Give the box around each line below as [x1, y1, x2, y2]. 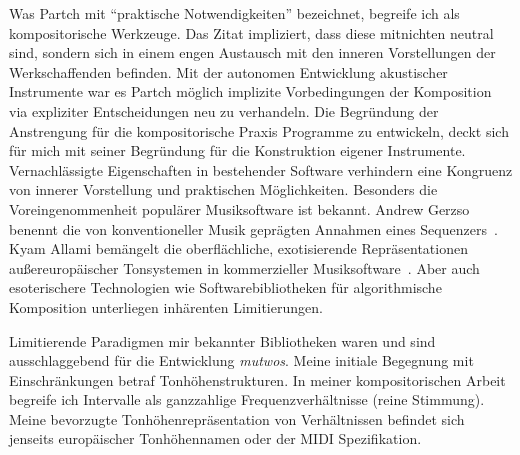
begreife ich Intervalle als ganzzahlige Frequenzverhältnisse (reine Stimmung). [9, 389, 485, 410]
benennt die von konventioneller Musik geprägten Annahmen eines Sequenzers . [9, 218, 498, 239]
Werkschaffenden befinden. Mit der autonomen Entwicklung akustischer [9, 61, 448, 82]
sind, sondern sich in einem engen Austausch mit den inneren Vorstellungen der [9, 42, 496, 63]
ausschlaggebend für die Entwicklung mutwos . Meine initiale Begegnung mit [9, 350, 474, 371]
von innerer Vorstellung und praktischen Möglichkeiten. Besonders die [9, 179, 438, 200]
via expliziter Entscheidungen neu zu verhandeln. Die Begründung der [9, 100, 439, 121]
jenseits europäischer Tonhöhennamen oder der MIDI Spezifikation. [9, 428, 422, 449]
